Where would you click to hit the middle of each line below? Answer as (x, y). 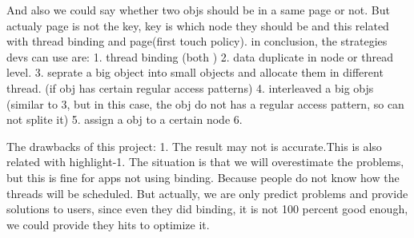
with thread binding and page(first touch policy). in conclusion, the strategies (197, 41)
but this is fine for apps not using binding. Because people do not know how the (203, 177)
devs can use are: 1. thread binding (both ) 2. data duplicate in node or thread (200, 56)
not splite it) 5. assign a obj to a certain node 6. (125, 119)
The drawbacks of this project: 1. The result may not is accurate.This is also (194, 146)
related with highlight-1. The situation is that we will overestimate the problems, (205, 162)
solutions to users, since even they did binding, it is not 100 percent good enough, (207, 209)
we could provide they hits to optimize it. (108, 224)
